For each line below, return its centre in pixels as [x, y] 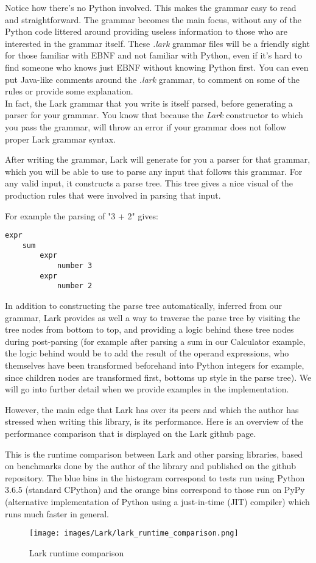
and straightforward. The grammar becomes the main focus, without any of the [153, 19]
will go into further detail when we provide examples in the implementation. [147, 389]
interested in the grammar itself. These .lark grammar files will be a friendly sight [157, 43]
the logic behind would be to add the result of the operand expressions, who [147, 353]
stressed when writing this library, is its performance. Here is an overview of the [154, 421]
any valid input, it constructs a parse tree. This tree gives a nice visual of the [149, 183]
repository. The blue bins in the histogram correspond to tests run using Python [155, 477]
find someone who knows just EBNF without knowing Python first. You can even [157, 67]
